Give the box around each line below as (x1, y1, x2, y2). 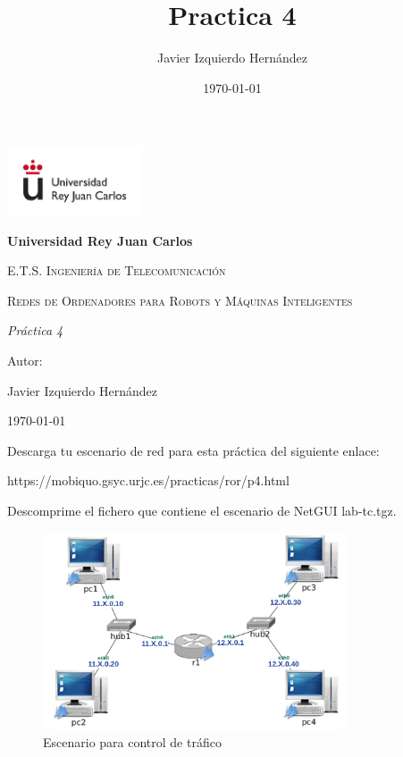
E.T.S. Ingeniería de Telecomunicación (7, 261, 226, 280)
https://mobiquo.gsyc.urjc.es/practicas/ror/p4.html (7, 471, 290, 490)
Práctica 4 (7, 321, 63, 340)
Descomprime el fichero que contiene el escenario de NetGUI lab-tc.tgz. (7, 501, 397, 520)
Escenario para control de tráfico (43, 733, 222, 752)
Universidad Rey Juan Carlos (7, 231, 193, 249)
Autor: (7, 351, 43, 370)
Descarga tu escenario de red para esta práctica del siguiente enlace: (7, 441, 380, 459)
